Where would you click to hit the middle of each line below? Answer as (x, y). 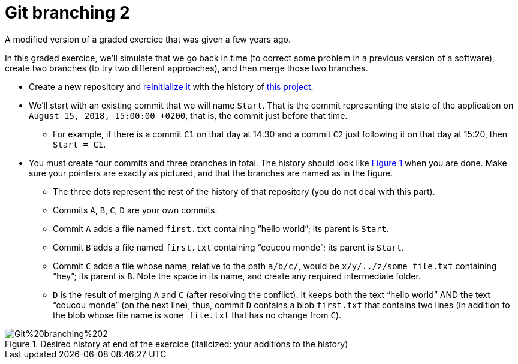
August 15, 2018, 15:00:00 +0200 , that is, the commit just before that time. (188, 115)
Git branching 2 (67, 13)
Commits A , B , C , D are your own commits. (135, 210)
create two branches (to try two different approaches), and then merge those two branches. (186, 68)
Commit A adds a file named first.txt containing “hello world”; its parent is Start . (221, 228)
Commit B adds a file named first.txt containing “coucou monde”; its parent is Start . (228, 247)
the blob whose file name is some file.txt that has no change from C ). (197, 315)
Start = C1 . (79, 144)
